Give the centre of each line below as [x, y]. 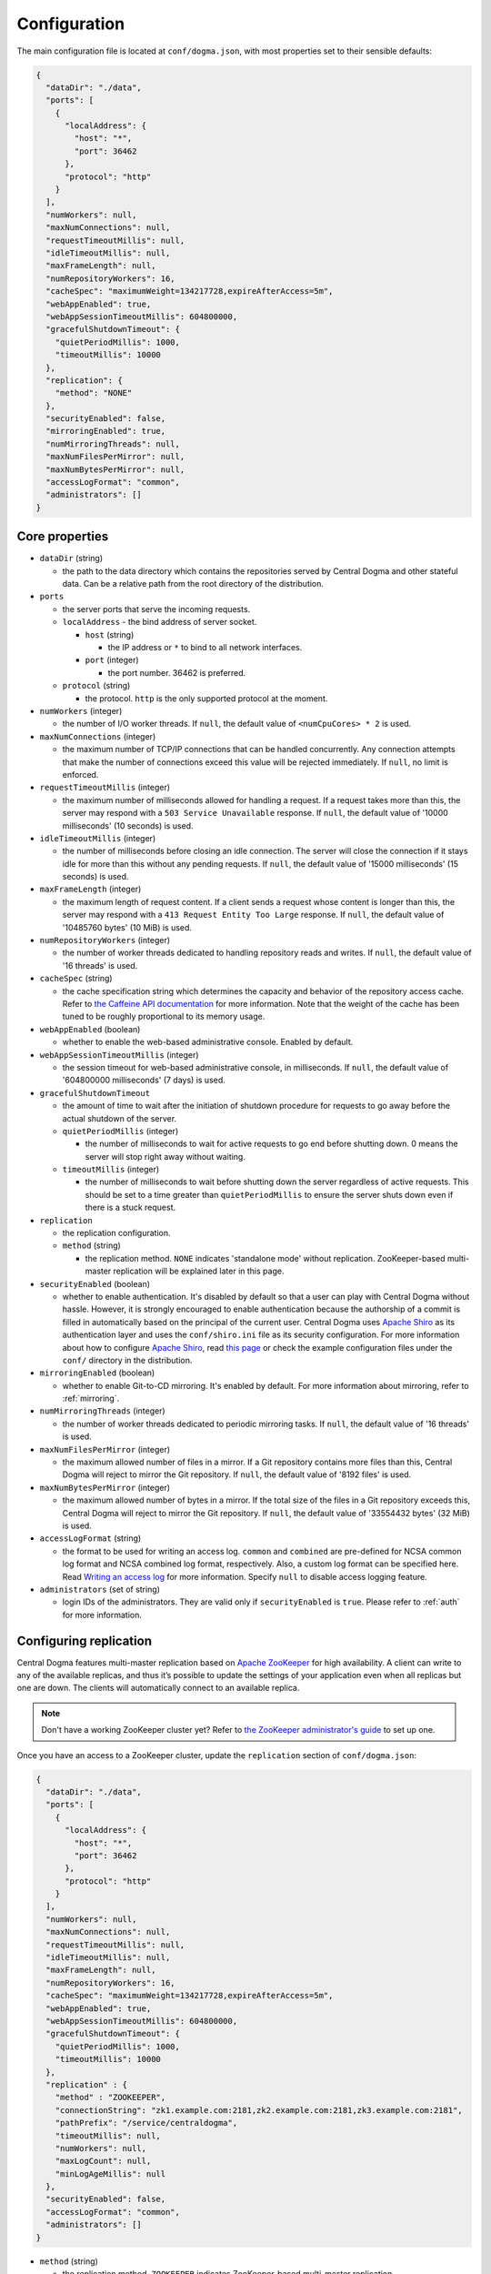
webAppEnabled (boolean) [90, 1029]
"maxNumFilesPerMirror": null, [115, 457]
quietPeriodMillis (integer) [120, 1131]
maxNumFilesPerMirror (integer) [105, 1449]
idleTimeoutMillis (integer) [98, 838]
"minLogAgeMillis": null [110, 2173]
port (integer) [112, 660]
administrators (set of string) [100, 1589]
